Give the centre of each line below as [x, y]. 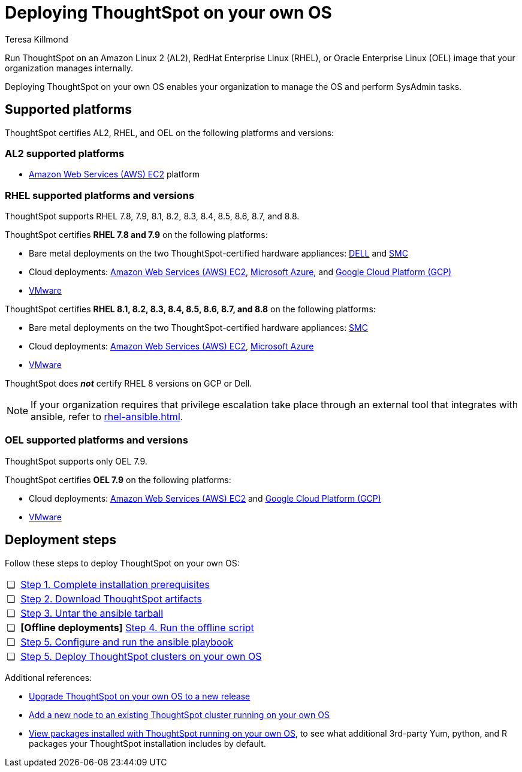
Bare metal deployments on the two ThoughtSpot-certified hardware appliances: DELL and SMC [218, 254]
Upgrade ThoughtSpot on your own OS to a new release [140, 696]
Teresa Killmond [37, 39]
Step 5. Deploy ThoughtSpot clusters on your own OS [141, 656]
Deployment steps [61, 540]
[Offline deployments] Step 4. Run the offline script [137, 627]
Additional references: [49, 677]
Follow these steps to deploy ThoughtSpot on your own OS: [122, 563]
